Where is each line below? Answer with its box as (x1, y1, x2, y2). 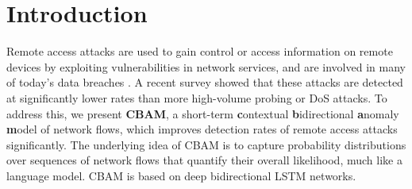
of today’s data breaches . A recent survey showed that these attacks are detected (6, 74, 403, 91)
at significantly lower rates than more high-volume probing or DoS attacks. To (6, 89, 387, 106)
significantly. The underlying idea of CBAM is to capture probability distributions (6, 136, 406, 152)
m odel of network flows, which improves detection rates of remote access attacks (6, 121, 398, 137)
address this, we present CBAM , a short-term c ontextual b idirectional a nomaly (6, 105, 399, 121)
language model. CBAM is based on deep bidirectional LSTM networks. (6, 167, 356, 183)
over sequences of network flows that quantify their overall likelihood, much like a (6, 152, 402, 168)
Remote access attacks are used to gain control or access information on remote (6, 43, 393, 60)
